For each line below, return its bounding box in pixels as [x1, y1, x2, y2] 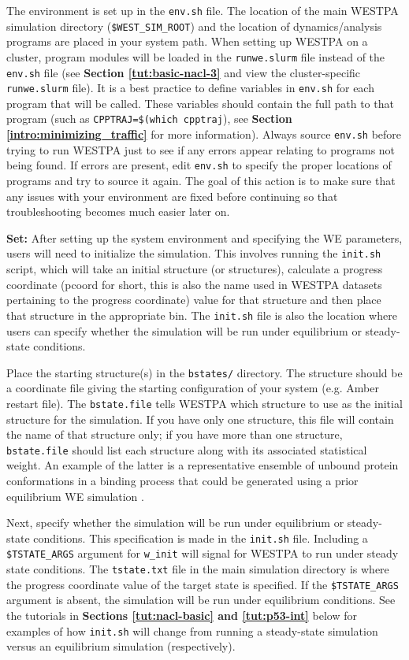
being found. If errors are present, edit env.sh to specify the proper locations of [6, 157, 392, 173]
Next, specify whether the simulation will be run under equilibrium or [6, 514, 344, 531]
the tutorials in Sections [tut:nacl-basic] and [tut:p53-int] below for [6, 607, 357, 624]
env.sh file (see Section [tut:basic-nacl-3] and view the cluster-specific [6, 64, 361, 80]
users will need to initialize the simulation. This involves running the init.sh [6, 245, 381, 261]
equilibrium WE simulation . [6, 488, 144, 504]
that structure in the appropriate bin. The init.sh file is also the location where [6, 306, 397, 323]
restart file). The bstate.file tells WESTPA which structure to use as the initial [6, 395, 403, 411]
